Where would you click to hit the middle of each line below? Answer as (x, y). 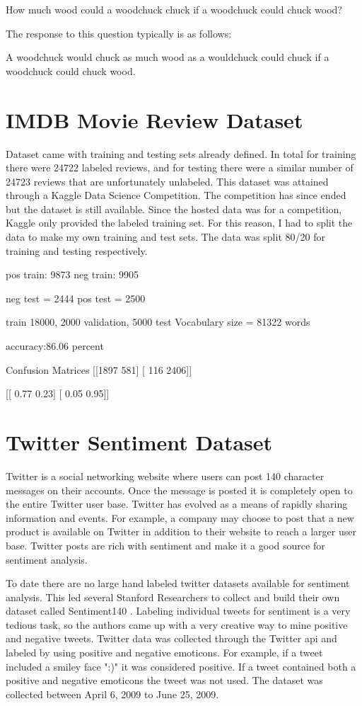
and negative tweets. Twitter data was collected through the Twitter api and (171, 638)
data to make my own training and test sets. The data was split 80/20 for (165, 237)
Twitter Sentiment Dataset (139, 442)
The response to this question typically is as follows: (119, 33)
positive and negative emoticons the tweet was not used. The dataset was (164, 680)
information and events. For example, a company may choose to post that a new (180, 517)
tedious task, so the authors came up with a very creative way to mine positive (177, 624)
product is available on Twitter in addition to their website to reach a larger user (181, 531)
